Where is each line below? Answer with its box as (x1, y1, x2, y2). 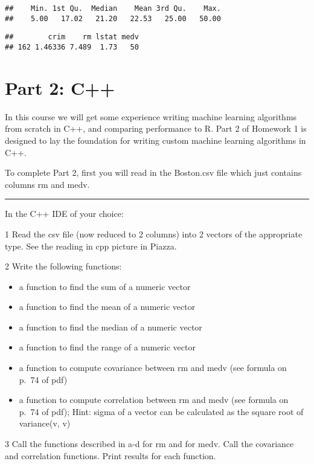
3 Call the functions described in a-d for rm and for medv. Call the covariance (5, 437, 294, 450)
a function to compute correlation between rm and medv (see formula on (19, 393, 289, 406)
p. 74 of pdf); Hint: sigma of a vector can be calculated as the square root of (19, 405, 304, 417)
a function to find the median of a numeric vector (19, 320, 202, 333)
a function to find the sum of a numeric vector (19, 280, 191, 292)
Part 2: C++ (5, 75, 115, 100)
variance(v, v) (19, 417, 71, 430)
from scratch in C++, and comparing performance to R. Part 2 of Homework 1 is (5, 122, 307, 135)
